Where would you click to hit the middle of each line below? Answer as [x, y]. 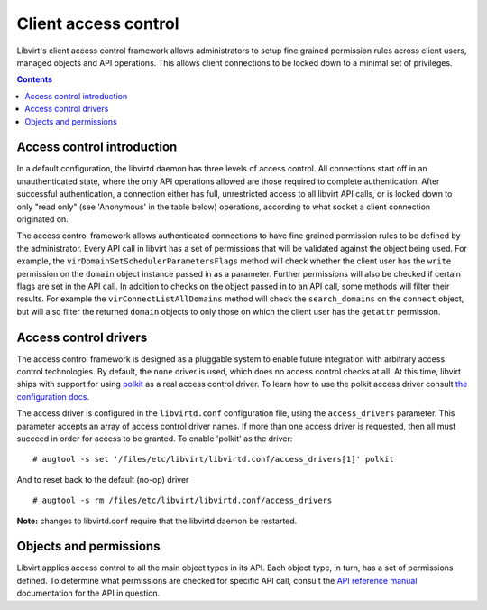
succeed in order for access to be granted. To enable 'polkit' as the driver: [155, 439]
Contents [35, 79]
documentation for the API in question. [88, 593]
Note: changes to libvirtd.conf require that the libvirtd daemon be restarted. [157, 521]
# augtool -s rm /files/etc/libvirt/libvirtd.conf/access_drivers [183, 500]
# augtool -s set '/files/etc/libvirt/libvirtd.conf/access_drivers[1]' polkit [213, 459]
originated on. [43, 219]
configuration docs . [53, 396]
